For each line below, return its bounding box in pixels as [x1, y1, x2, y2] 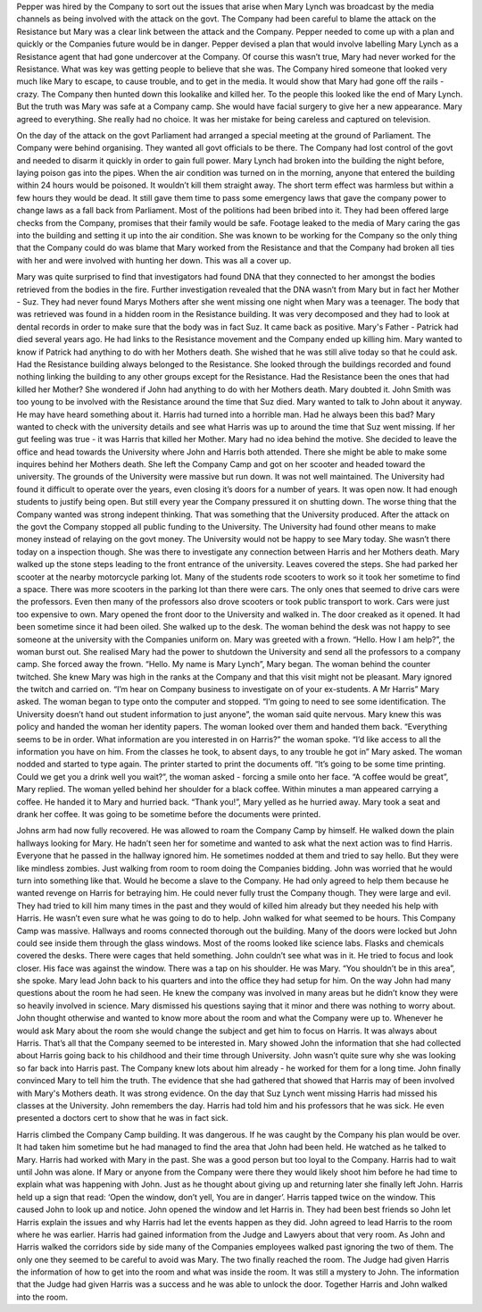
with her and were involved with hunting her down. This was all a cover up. [16, 255, 292, 265]
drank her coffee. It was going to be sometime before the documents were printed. [16, 809, 321, 819]
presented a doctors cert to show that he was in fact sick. [16, 1113, 229, 1124]
